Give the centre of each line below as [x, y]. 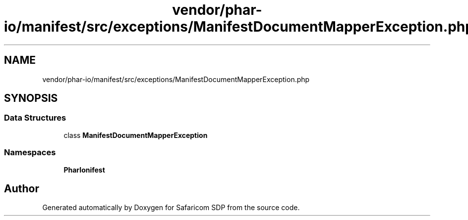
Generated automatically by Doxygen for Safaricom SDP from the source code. [171, 208]
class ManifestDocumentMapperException [136, 135]
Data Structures [35, 118]
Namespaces [30, 153]
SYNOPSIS [31, 98]
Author [22, 188]
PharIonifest [84, 170]
